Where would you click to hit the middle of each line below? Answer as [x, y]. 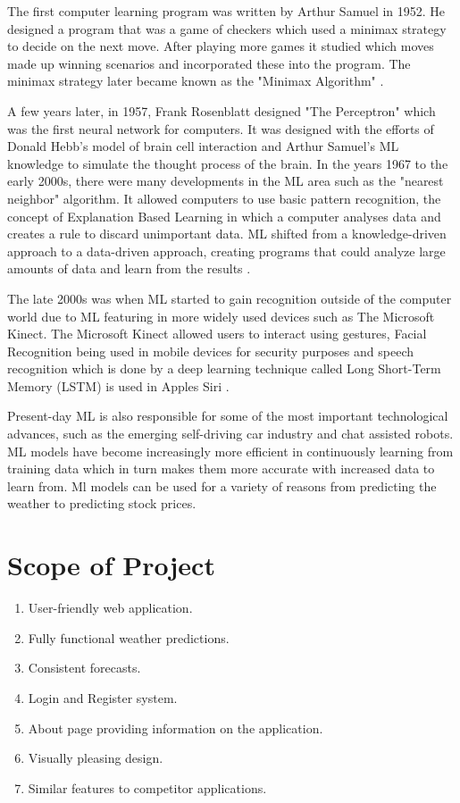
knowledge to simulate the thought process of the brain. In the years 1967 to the [228, 163]
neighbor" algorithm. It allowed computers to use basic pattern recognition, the [224, 198]
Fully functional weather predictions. [129, 637]
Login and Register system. [103, 697]
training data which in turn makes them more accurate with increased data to [221, 468]
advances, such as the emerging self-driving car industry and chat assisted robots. [230, 434]
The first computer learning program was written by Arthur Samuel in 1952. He [226, 11]
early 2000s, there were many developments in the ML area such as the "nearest [226, 181]
